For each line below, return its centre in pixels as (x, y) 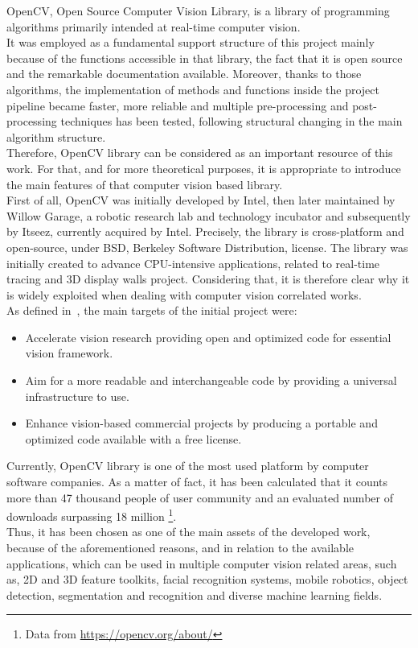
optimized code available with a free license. (133, 438)
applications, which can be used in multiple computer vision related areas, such (202, 563)
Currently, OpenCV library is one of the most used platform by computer (188, 466)
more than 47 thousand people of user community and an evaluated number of (200, 497)
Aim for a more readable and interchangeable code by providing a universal (211, 380)
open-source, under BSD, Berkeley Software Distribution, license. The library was (207, 247)
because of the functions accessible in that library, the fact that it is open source (205, 58)
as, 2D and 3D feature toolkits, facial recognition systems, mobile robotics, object (207, 579)
